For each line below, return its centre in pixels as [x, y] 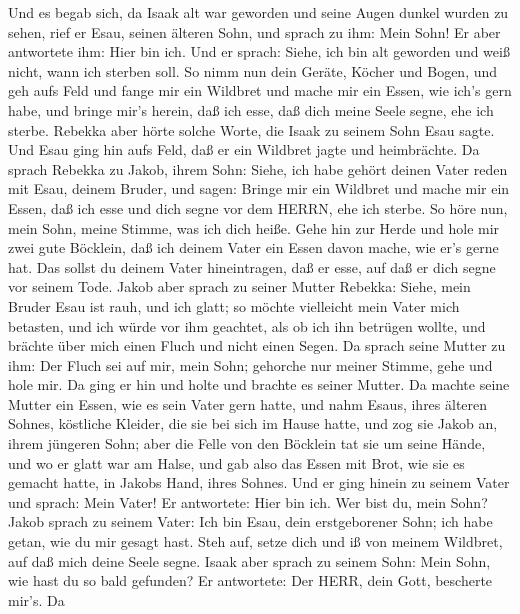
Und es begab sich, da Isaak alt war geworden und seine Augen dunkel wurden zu [258, 12]
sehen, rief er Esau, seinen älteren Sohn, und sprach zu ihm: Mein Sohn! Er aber [254, 31]
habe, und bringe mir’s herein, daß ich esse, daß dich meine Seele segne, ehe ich [251, 109]
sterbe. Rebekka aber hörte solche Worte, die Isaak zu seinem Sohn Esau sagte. [251, 129]
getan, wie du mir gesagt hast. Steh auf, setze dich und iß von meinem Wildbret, [255, 541]
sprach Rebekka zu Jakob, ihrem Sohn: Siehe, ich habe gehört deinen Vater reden [258, 168]
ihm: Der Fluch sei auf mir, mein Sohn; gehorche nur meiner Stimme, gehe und [250, 364]
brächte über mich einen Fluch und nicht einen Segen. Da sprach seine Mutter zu [257, 345]
